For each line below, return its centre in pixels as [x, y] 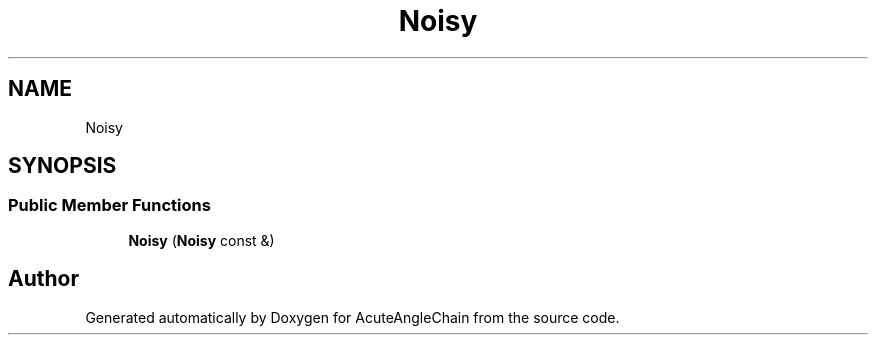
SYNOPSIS [62, 166]
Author [43, 279]
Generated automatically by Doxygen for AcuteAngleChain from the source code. [352, 317]
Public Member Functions [109, 205]
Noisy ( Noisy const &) [201, 240]
